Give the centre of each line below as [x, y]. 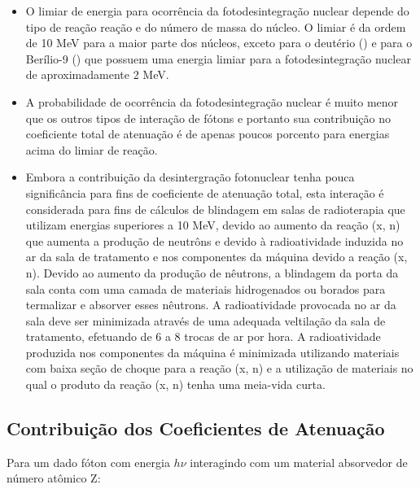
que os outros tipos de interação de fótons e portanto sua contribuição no [208, 118]
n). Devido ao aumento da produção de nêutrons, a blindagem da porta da [212, 272]
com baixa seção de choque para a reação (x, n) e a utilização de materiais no [219, 368]
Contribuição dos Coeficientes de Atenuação [196, 428]
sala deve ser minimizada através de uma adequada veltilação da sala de [206, 320]
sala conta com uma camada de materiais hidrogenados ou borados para [206, 288]
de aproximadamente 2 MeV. [97, 74]
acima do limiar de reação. [92, 149]
